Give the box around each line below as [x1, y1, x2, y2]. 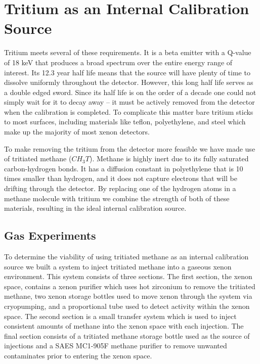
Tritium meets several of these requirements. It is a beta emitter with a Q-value [4, 47, 251, 58]
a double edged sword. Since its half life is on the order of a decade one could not [4, 86, 256, 97]
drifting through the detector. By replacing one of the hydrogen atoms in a [4, 183, 236, 194]
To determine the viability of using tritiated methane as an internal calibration [4, 251, 249, 262]
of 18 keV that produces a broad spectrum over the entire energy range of [4, 57, 233, 67]
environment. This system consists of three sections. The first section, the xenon [4, 271, 252, 282]
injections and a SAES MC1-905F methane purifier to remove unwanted [4, 340, 227, 351]
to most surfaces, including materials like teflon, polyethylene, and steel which [4, 116, 246, 127]
